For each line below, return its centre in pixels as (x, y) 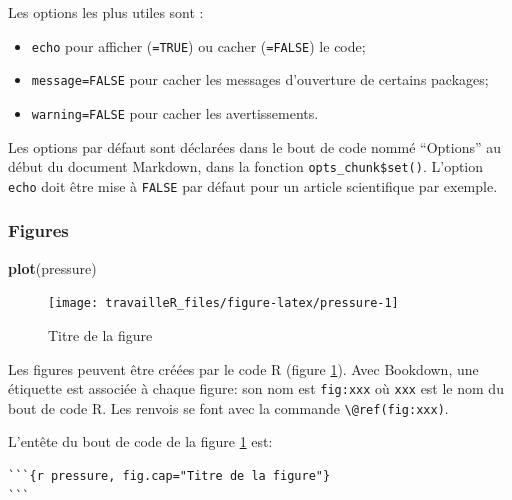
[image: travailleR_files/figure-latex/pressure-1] (223, 303)
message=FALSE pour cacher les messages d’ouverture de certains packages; (260, 79)
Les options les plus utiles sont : (106, 12)
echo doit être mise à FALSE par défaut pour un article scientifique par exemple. (253, 185)
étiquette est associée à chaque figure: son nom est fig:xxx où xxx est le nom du (256, 388)
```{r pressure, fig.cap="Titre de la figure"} (169, 476)
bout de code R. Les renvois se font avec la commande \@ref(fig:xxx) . (228, 407)
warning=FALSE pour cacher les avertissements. (175, 112)
